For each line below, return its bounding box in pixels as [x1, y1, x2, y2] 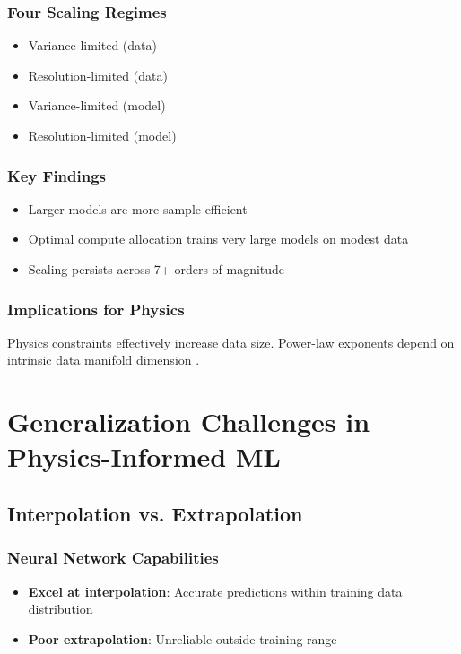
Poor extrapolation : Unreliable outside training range [28, 629, 337, 648]
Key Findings [7, 164, 107, 186]
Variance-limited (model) [28, 96, 166, 115]
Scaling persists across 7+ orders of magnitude [28, 260, 285, 278]
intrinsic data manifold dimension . [7, 350, 200, 369]
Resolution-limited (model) [28, 126, 177, 144]
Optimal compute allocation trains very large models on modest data [28, 229, 409, 248]
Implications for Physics [7, 297, 185, 320]
